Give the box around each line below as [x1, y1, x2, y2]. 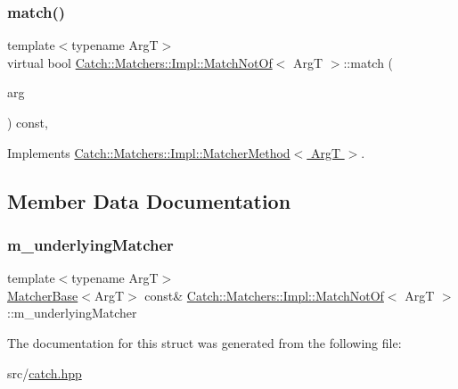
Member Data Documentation [7, 186, 291, 214]
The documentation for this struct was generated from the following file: [7, 333, 402, 352]
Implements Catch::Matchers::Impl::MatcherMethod [7, 143, 290, 161]
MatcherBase [7, 286, 78, 304]
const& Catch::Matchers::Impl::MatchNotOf [144, 286, 384, 304]
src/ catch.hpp [7, 363, 82, 382]
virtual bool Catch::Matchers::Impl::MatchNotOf [7, 53, 273, 71]
